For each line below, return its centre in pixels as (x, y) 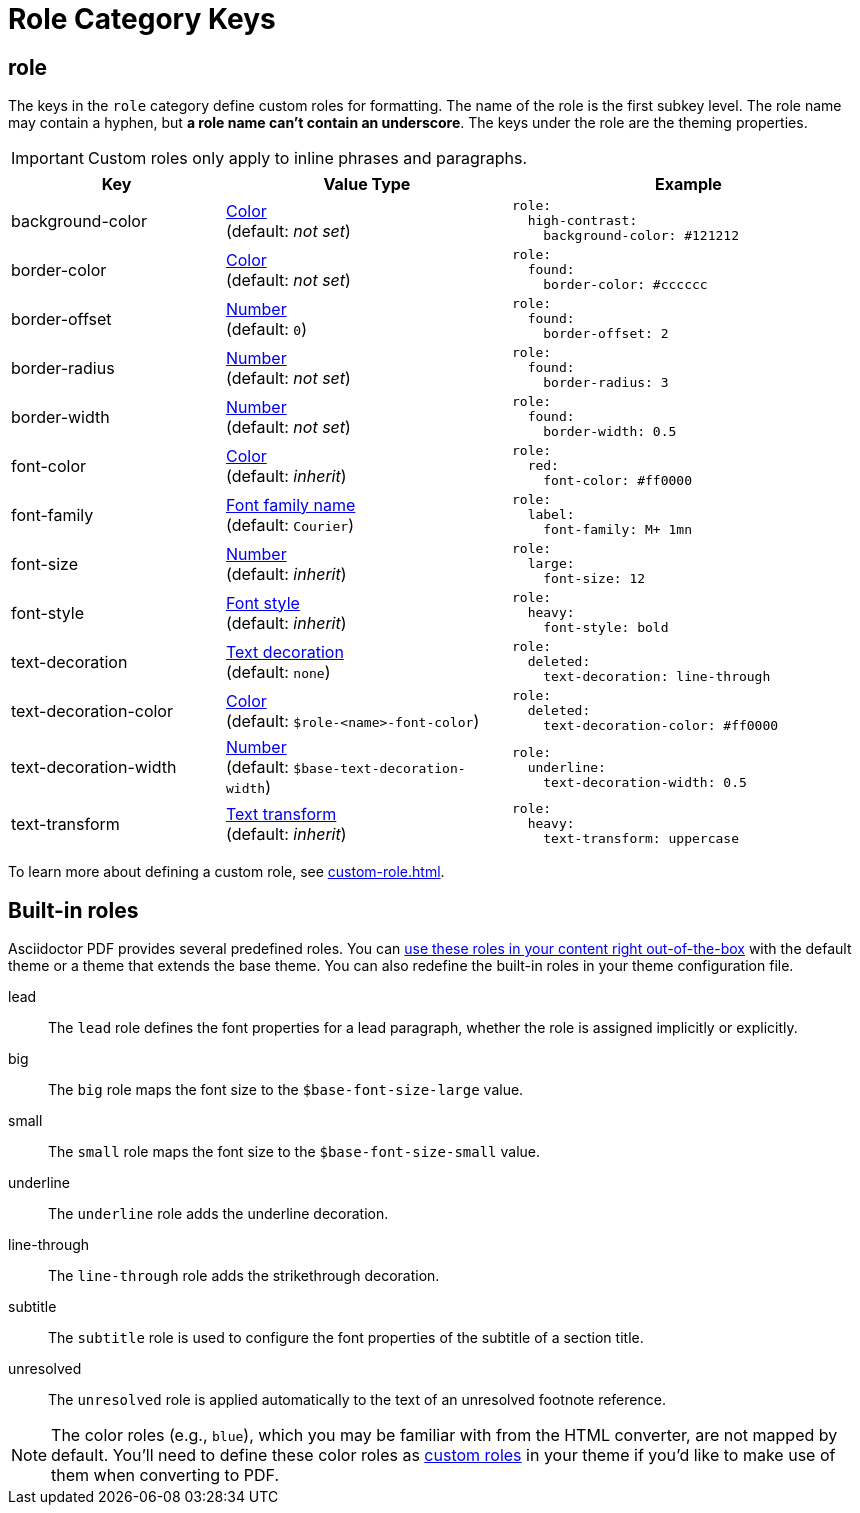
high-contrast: (582, 221)
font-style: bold (606, 628)
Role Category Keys (142, 19)
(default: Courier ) (290, 524)
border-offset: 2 (606, 334)
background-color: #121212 (641, 236)
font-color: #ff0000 (617, 481)
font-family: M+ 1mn (617, 530)
